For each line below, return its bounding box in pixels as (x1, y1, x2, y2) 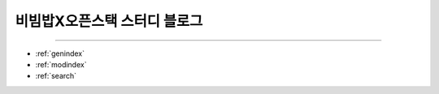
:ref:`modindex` (35, 59, 87, 69)
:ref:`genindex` (35, 49, 85, 58)
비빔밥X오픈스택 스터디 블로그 (15, 12, 203, 30)
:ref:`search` (35, 71, 77, 81)
